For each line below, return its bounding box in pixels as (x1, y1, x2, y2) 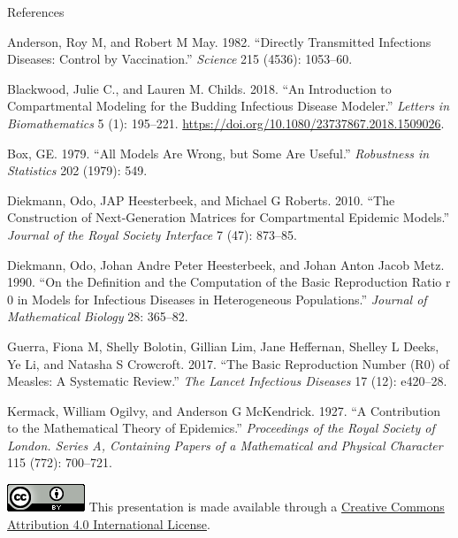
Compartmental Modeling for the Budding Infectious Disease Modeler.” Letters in (7, 96, 450, 115)
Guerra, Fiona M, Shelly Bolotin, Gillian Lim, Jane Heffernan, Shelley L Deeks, (7, 336, 439, 355)
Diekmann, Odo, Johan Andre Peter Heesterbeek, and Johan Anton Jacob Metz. (7, 255, 445, 273)
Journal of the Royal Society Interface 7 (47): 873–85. (7, 225, 297, 243)
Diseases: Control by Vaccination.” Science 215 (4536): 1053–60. (7, 50, 353, 68)
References (7, 3, 65, 20)
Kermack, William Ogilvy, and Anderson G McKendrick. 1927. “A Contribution (7, 401, 441, 419)
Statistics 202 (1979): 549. (7, 161, 148, 180)
